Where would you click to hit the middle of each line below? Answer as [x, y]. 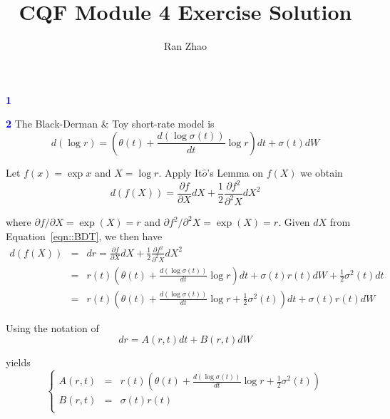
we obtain [322, 172]
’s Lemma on [235, 172]
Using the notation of [52, 327]
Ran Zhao [185, 46]
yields [18, 362]
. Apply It [180, 172]
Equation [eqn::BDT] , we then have [84, 236]
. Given [294, 222]
